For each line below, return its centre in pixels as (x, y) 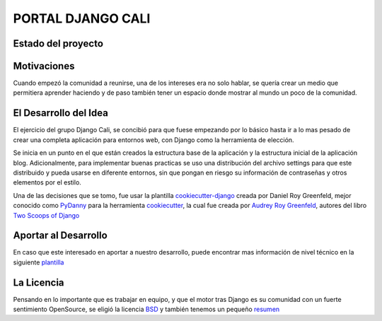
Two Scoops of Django (46, 215)
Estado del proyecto (58, 43)
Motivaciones (44, 66)
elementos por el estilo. (47, 182)
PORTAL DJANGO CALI (82, 18)
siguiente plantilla (39, 262)
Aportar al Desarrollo (60, 236)
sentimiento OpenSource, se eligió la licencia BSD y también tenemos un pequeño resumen (146, 309)
